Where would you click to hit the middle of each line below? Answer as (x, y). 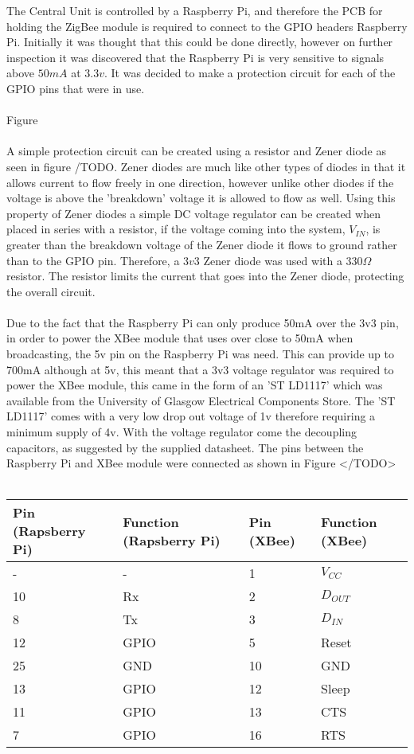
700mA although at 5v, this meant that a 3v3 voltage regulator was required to (200, 369)
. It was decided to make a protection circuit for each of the (250, 73)
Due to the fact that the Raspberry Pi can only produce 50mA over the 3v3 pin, (203, 322)
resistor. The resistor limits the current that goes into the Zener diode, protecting (205, 276)
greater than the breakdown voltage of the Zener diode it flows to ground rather (202, 244)
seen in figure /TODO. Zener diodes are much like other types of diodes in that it (206, 166)
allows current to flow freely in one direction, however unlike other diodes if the (200, 182)
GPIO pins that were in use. (76, 88)
